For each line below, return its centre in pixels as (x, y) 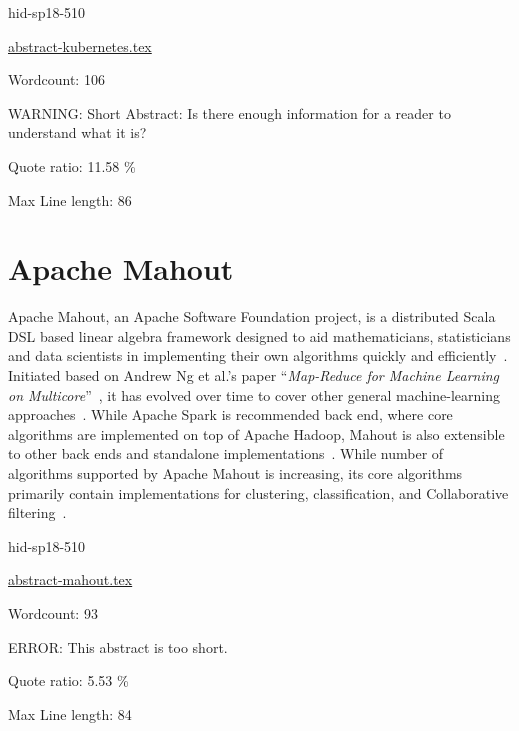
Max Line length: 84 (70, 713)
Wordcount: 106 (56, 79)
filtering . (37, 512)
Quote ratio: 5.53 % (68, 680)
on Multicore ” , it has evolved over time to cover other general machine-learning (254, 394)
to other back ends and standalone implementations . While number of (226, 453)
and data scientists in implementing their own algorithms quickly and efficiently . (258, 355)
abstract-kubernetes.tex (80, 45)
